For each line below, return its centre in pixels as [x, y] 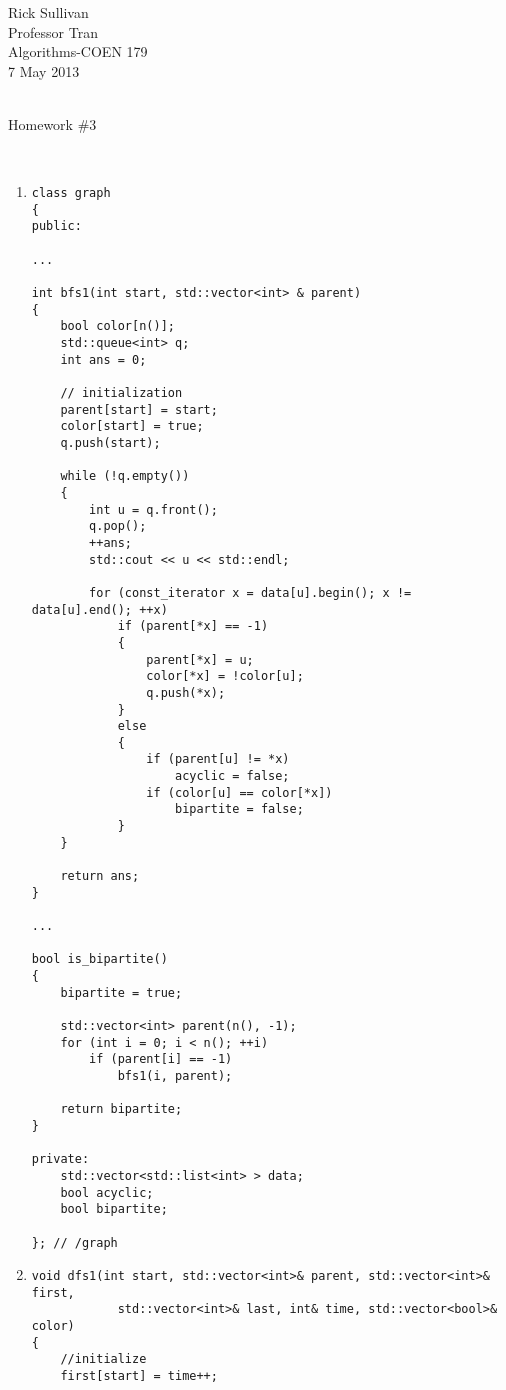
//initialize [103, 1359]
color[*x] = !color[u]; [225, 676]
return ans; [100, 876]
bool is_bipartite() [99, 959]
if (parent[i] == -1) [161, 1059]
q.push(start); [110, 443]
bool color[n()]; [117, 326]
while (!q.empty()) [125, 476]
